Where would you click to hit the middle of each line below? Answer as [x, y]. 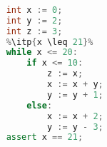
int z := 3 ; [34, 31]
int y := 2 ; [34, 20]
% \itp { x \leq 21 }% [50, 42]
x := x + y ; [75, 84]
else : [40, 105]
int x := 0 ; [34, 10]
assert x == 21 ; [45, 137]
